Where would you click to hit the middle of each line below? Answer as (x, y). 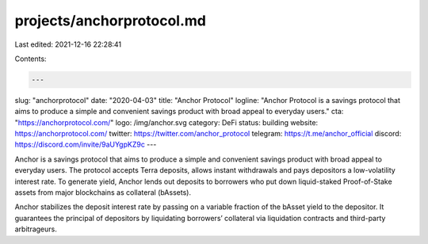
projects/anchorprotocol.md (110, 21)
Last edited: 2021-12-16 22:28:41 (68, 44)
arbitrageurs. (36, 229)
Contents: (31, 59)
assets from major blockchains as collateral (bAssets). (103, 193)
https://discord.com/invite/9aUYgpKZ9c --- (86, 145)
